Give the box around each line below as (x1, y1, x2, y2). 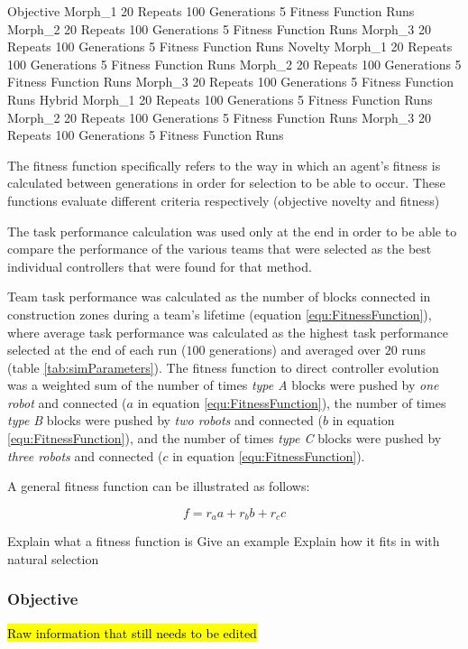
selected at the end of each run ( (7, 340, 187, 359)
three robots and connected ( (7, 446, 163, 465)
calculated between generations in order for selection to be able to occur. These (7, 173, 445, 192)
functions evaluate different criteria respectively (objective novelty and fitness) (7, 190, 440, 209)
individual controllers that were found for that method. (7, 256, 312, 275)
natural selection (7, 549, 99, 568)
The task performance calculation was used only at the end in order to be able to (7, 221, 457, 240)
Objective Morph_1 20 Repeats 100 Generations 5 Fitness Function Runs (7, 2, 415, 20)
